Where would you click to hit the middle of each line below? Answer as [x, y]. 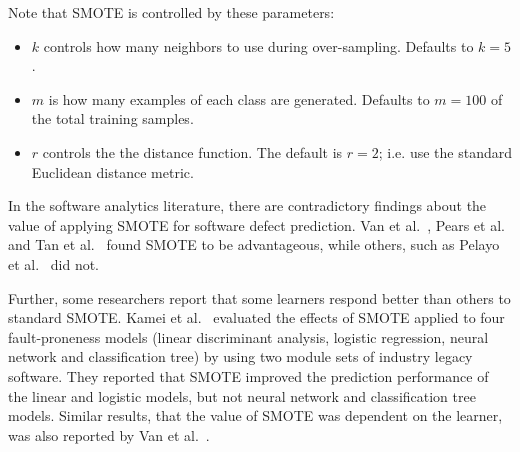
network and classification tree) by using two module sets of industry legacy [240, 356]
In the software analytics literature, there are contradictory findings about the [247, 205]
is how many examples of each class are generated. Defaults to [239, 98]
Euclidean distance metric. [112, 171]
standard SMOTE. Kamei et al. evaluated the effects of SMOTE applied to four [256, 317]
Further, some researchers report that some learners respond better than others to [259, 297]
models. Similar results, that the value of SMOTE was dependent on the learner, [255, 415]
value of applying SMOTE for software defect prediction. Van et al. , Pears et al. [256, 224]
